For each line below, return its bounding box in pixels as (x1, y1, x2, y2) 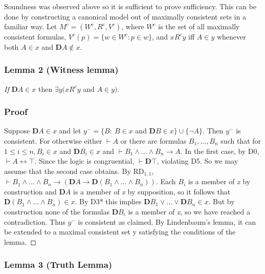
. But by (208, 196, 235, 207)
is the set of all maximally (158, 21, 240, 32)
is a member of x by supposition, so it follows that (73, 186, 231, 197)
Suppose (4, 125, 30, 136)
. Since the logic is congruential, (34, 155, 135, 166)
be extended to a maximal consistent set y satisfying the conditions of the (4, 226, 236, 237)
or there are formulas (120, 135, 187, 146)
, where (121, 21, 144, 32)
